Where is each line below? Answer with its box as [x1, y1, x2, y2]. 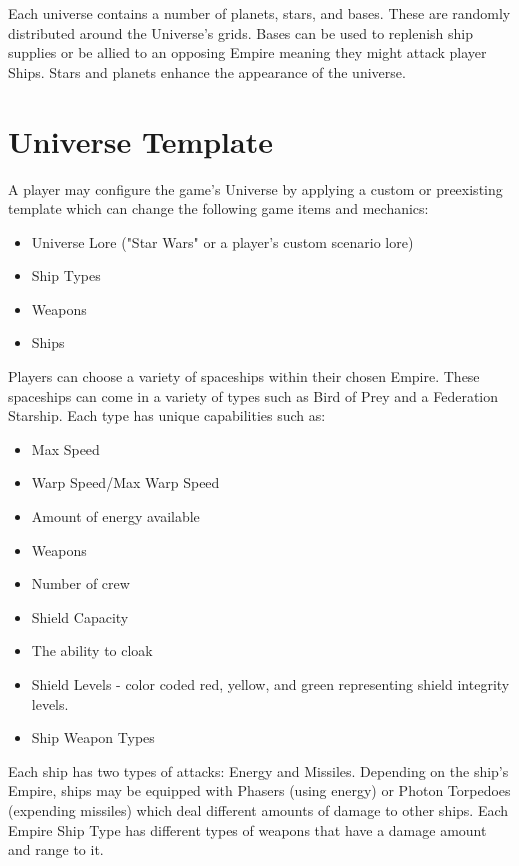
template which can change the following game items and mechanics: [8, 198, 429, 219]
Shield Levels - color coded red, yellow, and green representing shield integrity [31, 674, 510, 694]
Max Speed [31, 438, 100, 459]
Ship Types [31, 265, 101, 286]
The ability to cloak [31, 640, 153, 661]
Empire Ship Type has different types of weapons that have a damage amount [8, 819, 487, 840]
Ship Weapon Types [31, 727, 155, 748]
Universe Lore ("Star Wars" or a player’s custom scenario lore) [31, 231, 414, 252]
